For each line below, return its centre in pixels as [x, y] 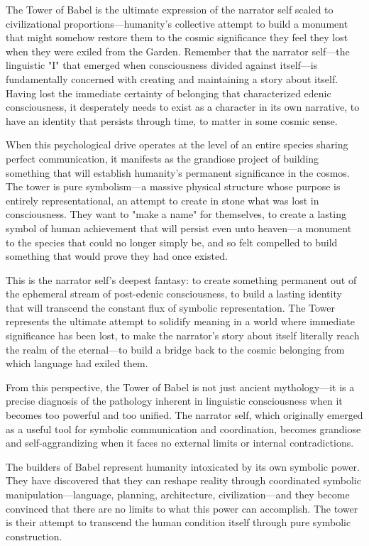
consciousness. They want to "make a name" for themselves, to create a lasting [176, 214]
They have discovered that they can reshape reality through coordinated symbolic [183, 480]
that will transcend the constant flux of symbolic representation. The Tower [171, 307]
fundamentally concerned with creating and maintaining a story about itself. [172, 78]
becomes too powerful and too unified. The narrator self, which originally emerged [184, 415]
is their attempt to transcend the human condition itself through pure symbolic [178, 522]
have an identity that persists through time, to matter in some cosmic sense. [172, 120]
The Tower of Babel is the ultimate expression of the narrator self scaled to [170, 9]
